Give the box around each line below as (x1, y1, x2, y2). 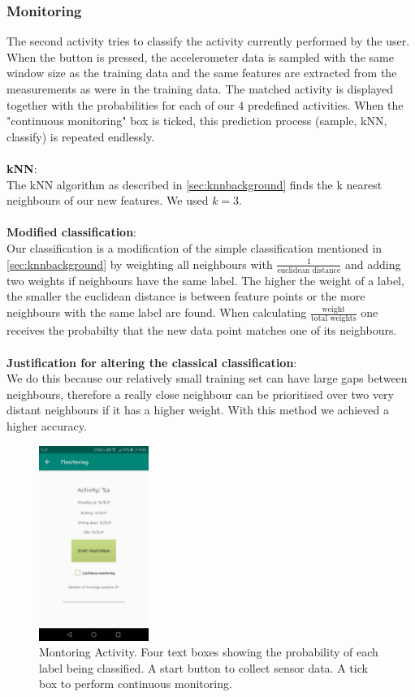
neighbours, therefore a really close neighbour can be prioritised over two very (6, 385, 394, 402)
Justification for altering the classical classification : (6, 353, 297, 370)
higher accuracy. (6, 417, 87, 434)
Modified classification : (6, 223, 137, 240)
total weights (310, 314, 357, 323)
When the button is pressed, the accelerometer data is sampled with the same (6, 48, 394, 65)
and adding (344, 255, 401, 272)
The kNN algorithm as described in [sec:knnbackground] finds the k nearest (6, 175, 383, 193)
